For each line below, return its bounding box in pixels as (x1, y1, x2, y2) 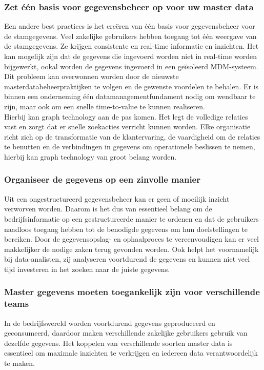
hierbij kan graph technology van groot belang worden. (4, 151, 177, 162)
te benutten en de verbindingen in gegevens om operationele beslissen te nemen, (4, 141, 255, 152)
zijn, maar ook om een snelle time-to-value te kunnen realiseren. (4, 101, 205, 111)
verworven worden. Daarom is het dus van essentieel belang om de (4, 203, 212, 214)
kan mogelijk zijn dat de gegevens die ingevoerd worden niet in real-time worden (4, 51, 257, 61)
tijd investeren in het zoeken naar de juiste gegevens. (4, 263, 170, 274)
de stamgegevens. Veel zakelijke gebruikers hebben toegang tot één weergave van (4, 30, 257, 41)
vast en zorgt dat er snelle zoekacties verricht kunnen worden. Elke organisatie (4, 121, 251, 132)
